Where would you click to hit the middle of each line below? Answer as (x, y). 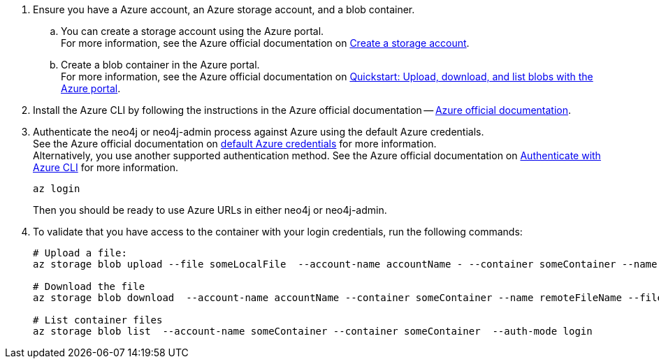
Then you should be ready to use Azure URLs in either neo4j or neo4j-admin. (210, 210)
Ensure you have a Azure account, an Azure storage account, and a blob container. (224, 9)
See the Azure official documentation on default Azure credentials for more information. (235, 144)
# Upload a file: (80, 253)
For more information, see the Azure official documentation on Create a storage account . (265, 43)
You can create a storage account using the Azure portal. (193, 31)
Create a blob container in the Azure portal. (160, 65)
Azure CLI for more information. (106, 167)
